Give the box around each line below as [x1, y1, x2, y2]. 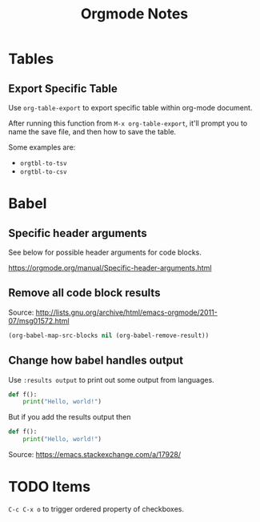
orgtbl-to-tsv [19, 159, 67, 167]
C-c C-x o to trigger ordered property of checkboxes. [8, 504, 185, 513]
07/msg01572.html [8, 315, 70, 325]
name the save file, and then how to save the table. [8, 127, 177, 136]
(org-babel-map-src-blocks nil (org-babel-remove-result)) [8, 331, 210, 339]
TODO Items [8, 478, 90, 496]
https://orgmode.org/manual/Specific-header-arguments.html [8, 263, 212, 272]
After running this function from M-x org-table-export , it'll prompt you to [8, 118, 248, 128]
